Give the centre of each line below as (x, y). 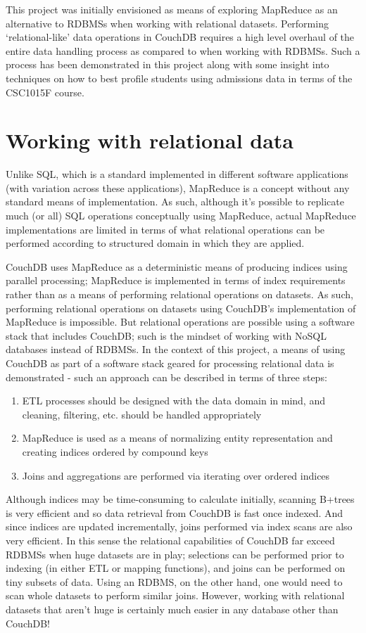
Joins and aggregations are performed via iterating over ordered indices (176, 475)
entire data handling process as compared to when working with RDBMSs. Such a (183, 50)
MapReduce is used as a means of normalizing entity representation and (177, 438)
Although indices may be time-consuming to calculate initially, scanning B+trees (180, 499)
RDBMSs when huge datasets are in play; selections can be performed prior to (175, 554)
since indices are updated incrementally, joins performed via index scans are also (179, 526)
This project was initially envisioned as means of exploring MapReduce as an (172, 9)
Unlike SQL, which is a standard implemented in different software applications (177, 174)
